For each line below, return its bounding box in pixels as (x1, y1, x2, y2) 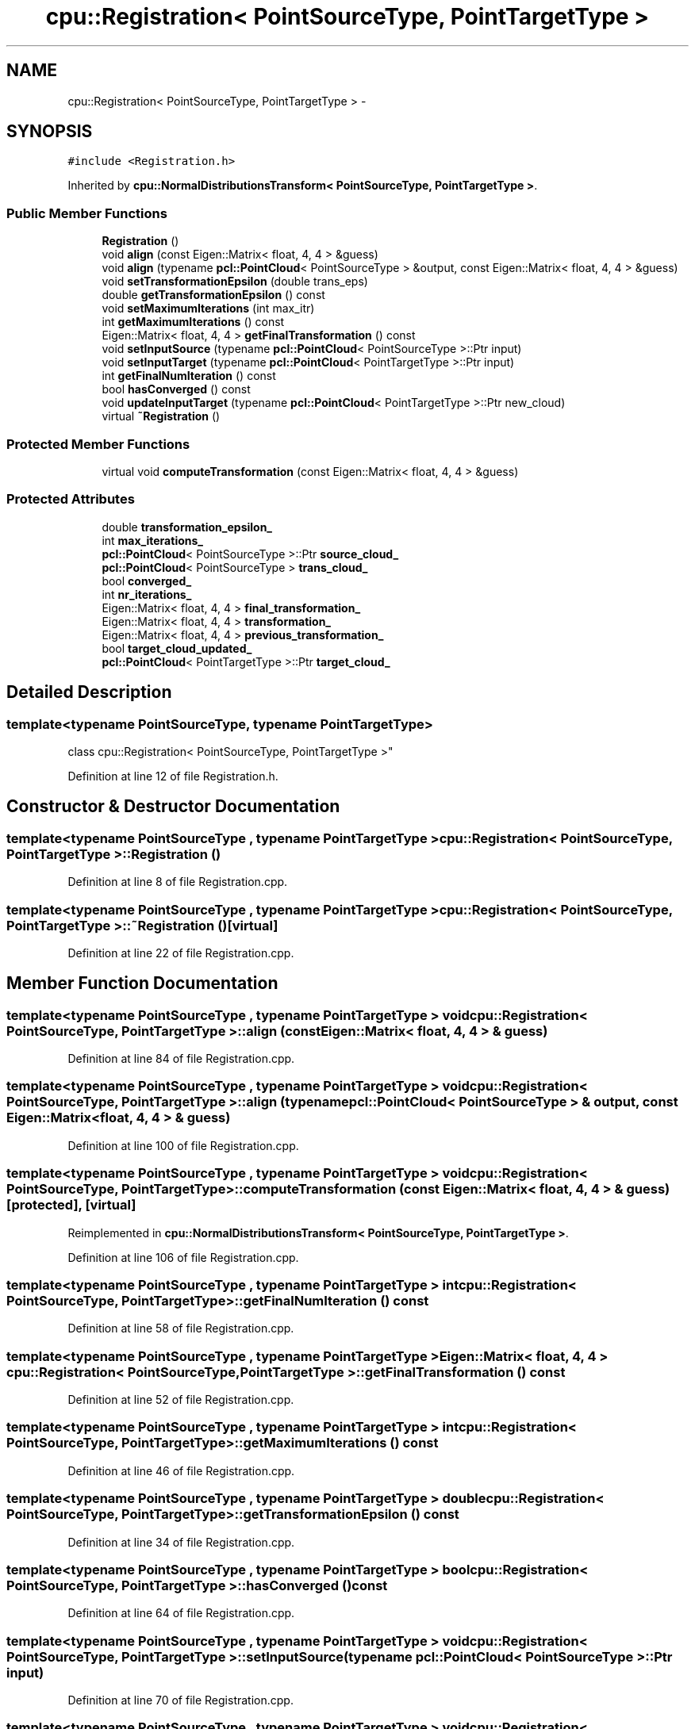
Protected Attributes (6, 491, 135, 508)
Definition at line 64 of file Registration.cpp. (67, 1606, 295, 1620)
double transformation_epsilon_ (102, 519, 273, 534)
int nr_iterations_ (102, 587, 192, 601)
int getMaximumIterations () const (102, 315, 285, 329)
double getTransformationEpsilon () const (102, 288, 325, 302)
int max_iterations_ (102, 533, 203, 547)
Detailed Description (6, 682, 172, 703)
